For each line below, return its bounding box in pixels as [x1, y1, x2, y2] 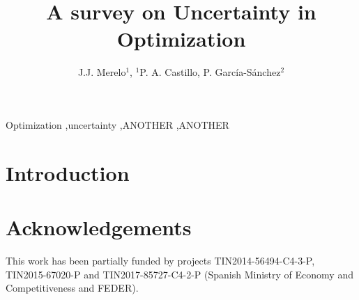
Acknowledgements [6, 213, 192, 242]
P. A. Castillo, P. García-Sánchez [139, 65, 281, 79]
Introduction [6, 158, 130, 187]
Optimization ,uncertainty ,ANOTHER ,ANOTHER [6, 117, 229, 132]
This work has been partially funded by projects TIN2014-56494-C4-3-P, [6, 253, 315, 267]
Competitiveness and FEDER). [6, 281, 139, 295]
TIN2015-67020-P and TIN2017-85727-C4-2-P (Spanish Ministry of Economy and [6, 267, 353, 281]
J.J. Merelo [77, 65, 126, 79]
